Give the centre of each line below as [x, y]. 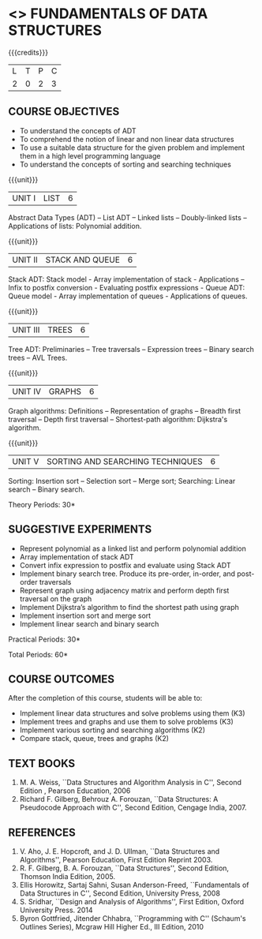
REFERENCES [42, 832]
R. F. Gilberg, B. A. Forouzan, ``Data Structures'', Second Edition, [124, 868]
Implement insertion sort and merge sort [85, 615]
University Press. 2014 [56, 910]
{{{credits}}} [28, 52]
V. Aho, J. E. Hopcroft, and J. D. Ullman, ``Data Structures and [120, 851]
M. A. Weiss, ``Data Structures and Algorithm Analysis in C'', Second [131, 783]
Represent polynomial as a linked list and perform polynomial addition [133, 548]
